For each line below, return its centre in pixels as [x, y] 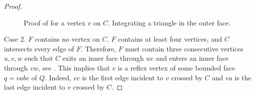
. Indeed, [58, 77]
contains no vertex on [67, 39]
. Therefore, [98, 48]
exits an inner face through [103, 58]
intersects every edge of [39, 48]
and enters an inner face [192, 58]
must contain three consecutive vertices [184, 48]
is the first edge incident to [123, 77]
